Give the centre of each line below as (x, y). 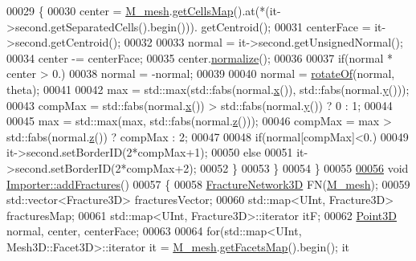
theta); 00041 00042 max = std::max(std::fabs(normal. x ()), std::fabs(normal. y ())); (208, 89)
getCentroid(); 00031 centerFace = (286, 26)
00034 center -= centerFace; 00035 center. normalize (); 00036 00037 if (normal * (200, 57)
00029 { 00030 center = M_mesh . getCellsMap (120, 10)
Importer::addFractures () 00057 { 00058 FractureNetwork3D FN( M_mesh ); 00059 (208, 184)
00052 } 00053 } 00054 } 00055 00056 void (304, 167)
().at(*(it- (257, 10)
